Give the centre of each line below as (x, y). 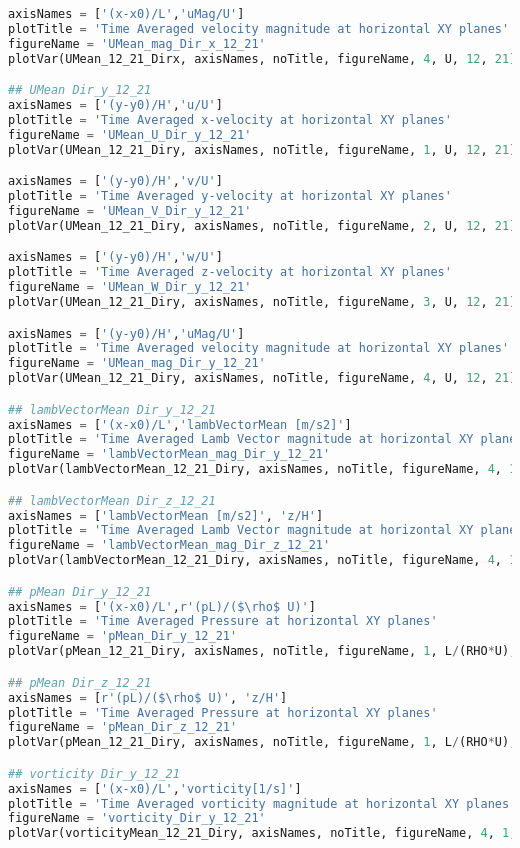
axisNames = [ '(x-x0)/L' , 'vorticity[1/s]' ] (155, 788)
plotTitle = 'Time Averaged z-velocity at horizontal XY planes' (230, 272)
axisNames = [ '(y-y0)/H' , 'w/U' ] (115, 257)
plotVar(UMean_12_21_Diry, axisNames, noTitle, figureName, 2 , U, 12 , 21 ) (262, 225)
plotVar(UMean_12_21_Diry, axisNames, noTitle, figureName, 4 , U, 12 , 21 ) (262, 378)
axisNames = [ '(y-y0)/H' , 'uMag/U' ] (126, 333)
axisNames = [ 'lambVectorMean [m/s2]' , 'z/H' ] (166, 515)
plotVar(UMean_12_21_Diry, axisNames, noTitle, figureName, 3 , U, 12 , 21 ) (262, 301)
